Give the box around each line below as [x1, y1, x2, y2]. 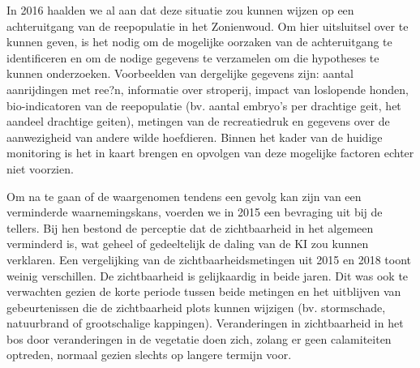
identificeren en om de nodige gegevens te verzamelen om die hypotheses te [6, 49, 379, 66]
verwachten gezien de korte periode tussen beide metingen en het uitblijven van [6, 283, 401, 300]
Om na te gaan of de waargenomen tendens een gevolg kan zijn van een [6, 187, 362, 204]
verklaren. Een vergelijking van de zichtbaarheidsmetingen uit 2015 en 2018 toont [6, 250, 411, 267]
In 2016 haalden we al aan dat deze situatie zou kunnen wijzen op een [6, 2, 354, 18]
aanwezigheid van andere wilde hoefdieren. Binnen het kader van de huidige [6, 128, 383, 145]
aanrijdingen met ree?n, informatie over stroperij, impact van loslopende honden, [6, 80, 409, 97]
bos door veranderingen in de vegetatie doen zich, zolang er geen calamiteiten [6, 330, 392, 347]
